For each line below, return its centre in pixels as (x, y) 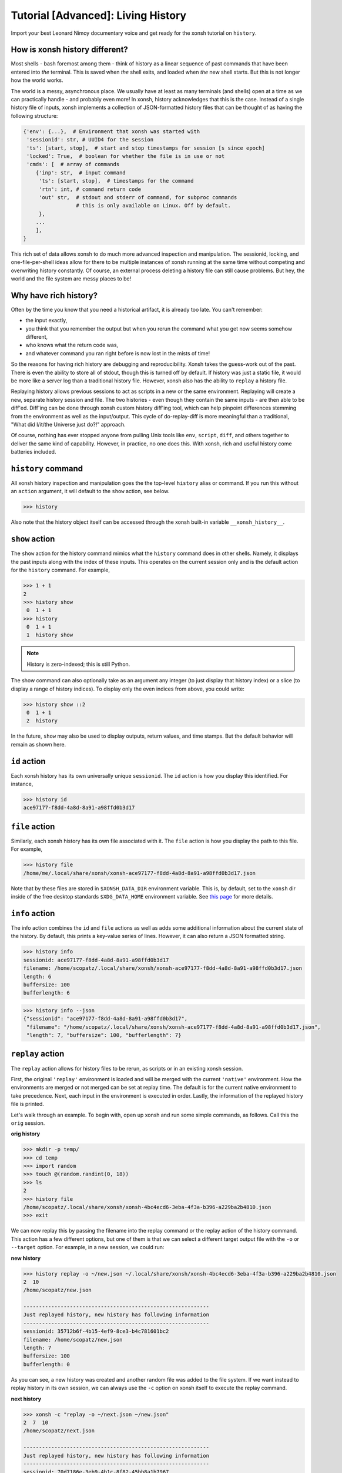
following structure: (34, 115)
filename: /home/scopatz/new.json (73, 1340)
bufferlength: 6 (47, 993)
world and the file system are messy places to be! (71, 279)
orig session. (28, 1123)
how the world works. (37, 80)
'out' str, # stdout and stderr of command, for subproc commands (138, 197)
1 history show (50, 635)
